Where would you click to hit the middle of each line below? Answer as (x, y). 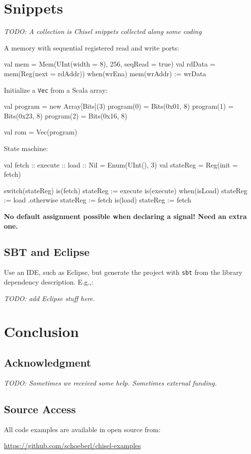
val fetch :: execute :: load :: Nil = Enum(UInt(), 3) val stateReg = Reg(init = (121, 164)
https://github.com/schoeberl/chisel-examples (72, 446)
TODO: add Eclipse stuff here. (50, 298)
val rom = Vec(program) (41, 132)
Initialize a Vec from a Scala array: (56, 90)
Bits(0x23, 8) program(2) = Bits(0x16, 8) (66, 115)
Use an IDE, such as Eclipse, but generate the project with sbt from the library (123, 272)
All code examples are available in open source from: (82, 429)
